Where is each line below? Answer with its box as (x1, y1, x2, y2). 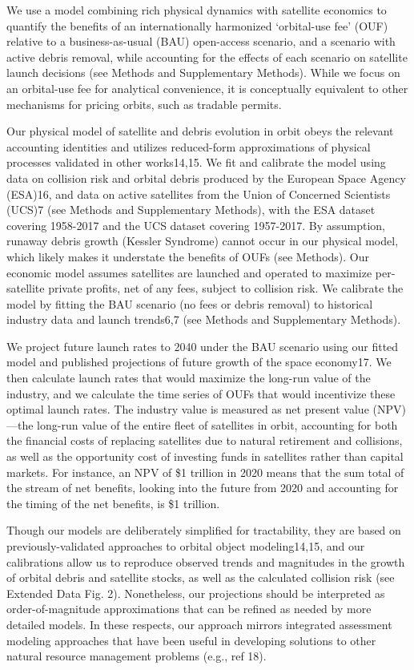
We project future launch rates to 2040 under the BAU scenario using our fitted (6, 337, 399, 354)
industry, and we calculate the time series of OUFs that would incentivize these (6, 385, 396, 402)
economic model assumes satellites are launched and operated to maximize (6, 264, 372, 281)
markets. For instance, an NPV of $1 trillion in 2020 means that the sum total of (6, 463, 404, 480)
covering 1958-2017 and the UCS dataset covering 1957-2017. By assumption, (6, 216, 385, 233)
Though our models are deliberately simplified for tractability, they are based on (6, 522, 401, 539)
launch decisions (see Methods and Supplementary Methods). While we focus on (6, 64, 400, 81)
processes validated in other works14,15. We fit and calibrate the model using (6, 154, 386, 171)
